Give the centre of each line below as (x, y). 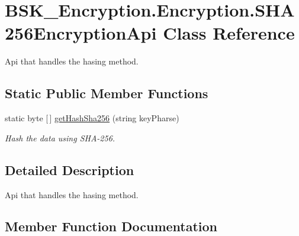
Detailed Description (70, 169)
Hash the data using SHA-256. (60, 138)
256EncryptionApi (81, 33)
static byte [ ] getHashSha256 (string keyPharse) (92, 118)
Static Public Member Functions (107, 93)
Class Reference (229, 33)
